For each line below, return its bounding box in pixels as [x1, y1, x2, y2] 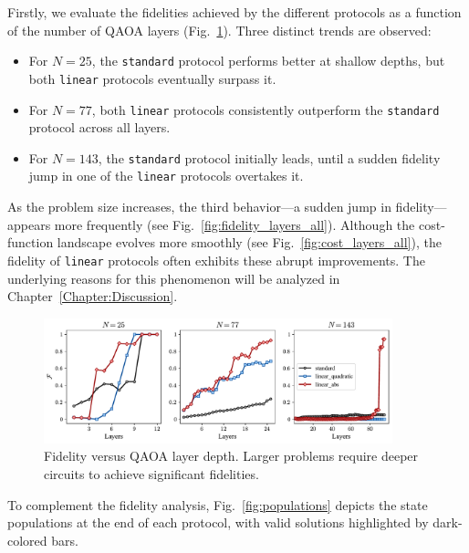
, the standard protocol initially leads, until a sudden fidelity [98, 148, 441, 167]
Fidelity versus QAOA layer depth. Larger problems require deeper [44, 446, 419, 465]
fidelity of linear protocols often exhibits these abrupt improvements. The [7, 250, 425, 269]
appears [7, 214, 51, 234]
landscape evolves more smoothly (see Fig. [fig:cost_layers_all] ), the [57, 233, 442, 252]
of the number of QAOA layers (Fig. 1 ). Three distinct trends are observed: [7, 20, 432, 39]
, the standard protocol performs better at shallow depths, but [91, 51, 445, 70]
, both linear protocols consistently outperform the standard [91, 99, 440, 119]
